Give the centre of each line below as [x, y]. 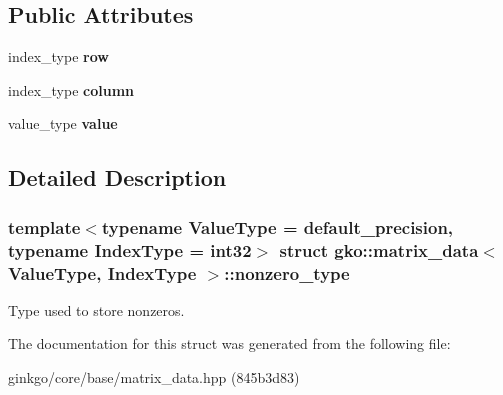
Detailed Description [117, 177]
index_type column [71, 89]
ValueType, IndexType [102, 272]
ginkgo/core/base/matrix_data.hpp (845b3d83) [154, 377]
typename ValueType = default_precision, [277, 226]
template [44, 226]
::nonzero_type [287, 272]
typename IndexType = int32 [130, 249]
